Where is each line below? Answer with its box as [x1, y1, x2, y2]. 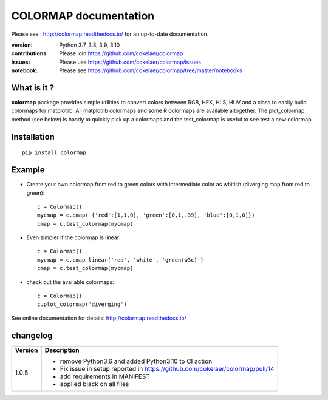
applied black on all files [60, 379, 129, 388]
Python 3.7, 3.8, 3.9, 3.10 [59, 41, 120, 49]
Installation [11, 131, 55, 142]
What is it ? [11, 83, 55, 93]
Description [44, 346, 80, 354]
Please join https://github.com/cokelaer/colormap [59, 50, 183, 57]
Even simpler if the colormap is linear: [26, 234, 121, 241]
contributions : [11, 50, 49, 57]
